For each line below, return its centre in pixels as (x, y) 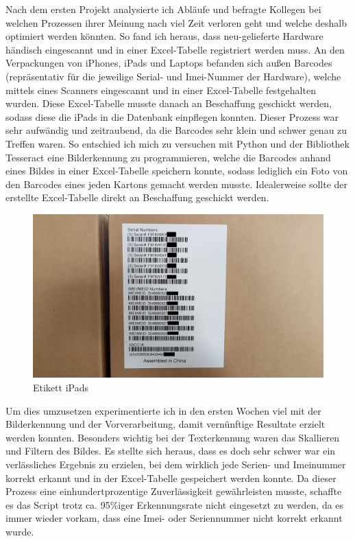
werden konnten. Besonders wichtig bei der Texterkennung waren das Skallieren (173, 437)
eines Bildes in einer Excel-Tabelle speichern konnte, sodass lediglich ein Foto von (177, 171)
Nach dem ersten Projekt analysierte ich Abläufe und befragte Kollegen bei (163, 9)
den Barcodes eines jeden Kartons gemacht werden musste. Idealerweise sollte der (176, 184)
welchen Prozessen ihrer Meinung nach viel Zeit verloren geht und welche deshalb (176, 22)
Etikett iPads (61, 387)
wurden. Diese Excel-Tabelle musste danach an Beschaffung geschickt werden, (169, 103)
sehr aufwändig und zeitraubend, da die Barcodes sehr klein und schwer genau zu (176, 130)
